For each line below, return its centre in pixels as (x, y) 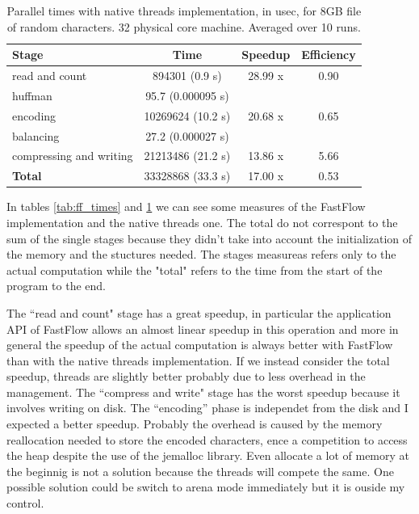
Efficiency (329, 55)
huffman (32, 95)
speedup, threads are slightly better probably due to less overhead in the (186, 376)
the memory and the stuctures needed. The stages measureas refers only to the (201, 254)
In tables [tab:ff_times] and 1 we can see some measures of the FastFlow (186, 206)
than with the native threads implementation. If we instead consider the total (198, 360)
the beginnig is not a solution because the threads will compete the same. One (200, 471)
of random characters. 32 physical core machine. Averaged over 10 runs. (184, 26)
